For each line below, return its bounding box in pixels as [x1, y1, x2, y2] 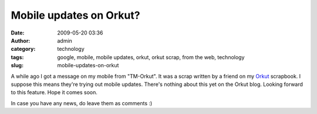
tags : [11, 53, 24, 61]
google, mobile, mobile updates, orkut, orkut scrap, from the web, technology [57, 53, 245, 61]
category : [11, 46, 36, 53]
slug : [11, 62, 23, 69]
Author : [11, 37, 31, 44]
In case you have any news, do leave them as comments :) [11, 99, 153, 106]
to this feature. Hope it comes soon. [11, 89, 98, 96]
